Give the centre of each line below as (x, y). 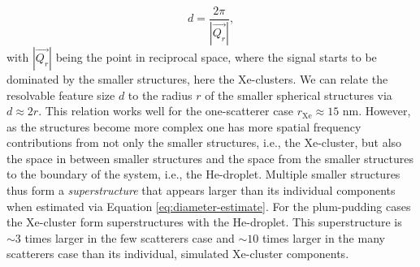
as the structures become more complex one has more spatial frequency (184, 126)
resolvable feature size (61, 95)
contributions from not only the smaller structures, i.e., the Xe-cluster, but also (204, 142)
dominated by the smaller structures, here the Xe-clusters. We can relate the (197, 78)
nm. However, (377, 111)
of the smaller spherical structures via (299, 95)
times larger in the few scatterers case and (130, 237)
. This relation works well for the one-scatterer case (166, 111)
